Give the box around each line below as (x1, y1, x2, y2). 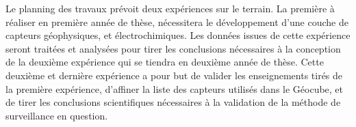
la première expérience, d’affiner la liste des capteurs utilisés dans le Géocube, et (5, 81, 344, 96)
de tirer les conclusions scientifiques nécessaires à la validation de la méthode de (5, 95, 341, 109)
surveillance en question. (5, 108, 108, 122)
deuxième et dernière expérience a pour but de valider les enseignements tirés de (5, 68, 343, 82)
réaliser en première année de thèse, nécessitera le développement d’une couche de (5, 14, 348, 29)
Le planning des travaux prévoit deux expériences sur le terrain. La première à (5, 1, 335, 15)
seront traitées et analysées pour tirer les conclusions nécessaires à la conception (5, 41, 341, 55)
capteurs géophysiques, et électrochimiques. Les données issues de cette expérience (5, 28, 351, 42)
